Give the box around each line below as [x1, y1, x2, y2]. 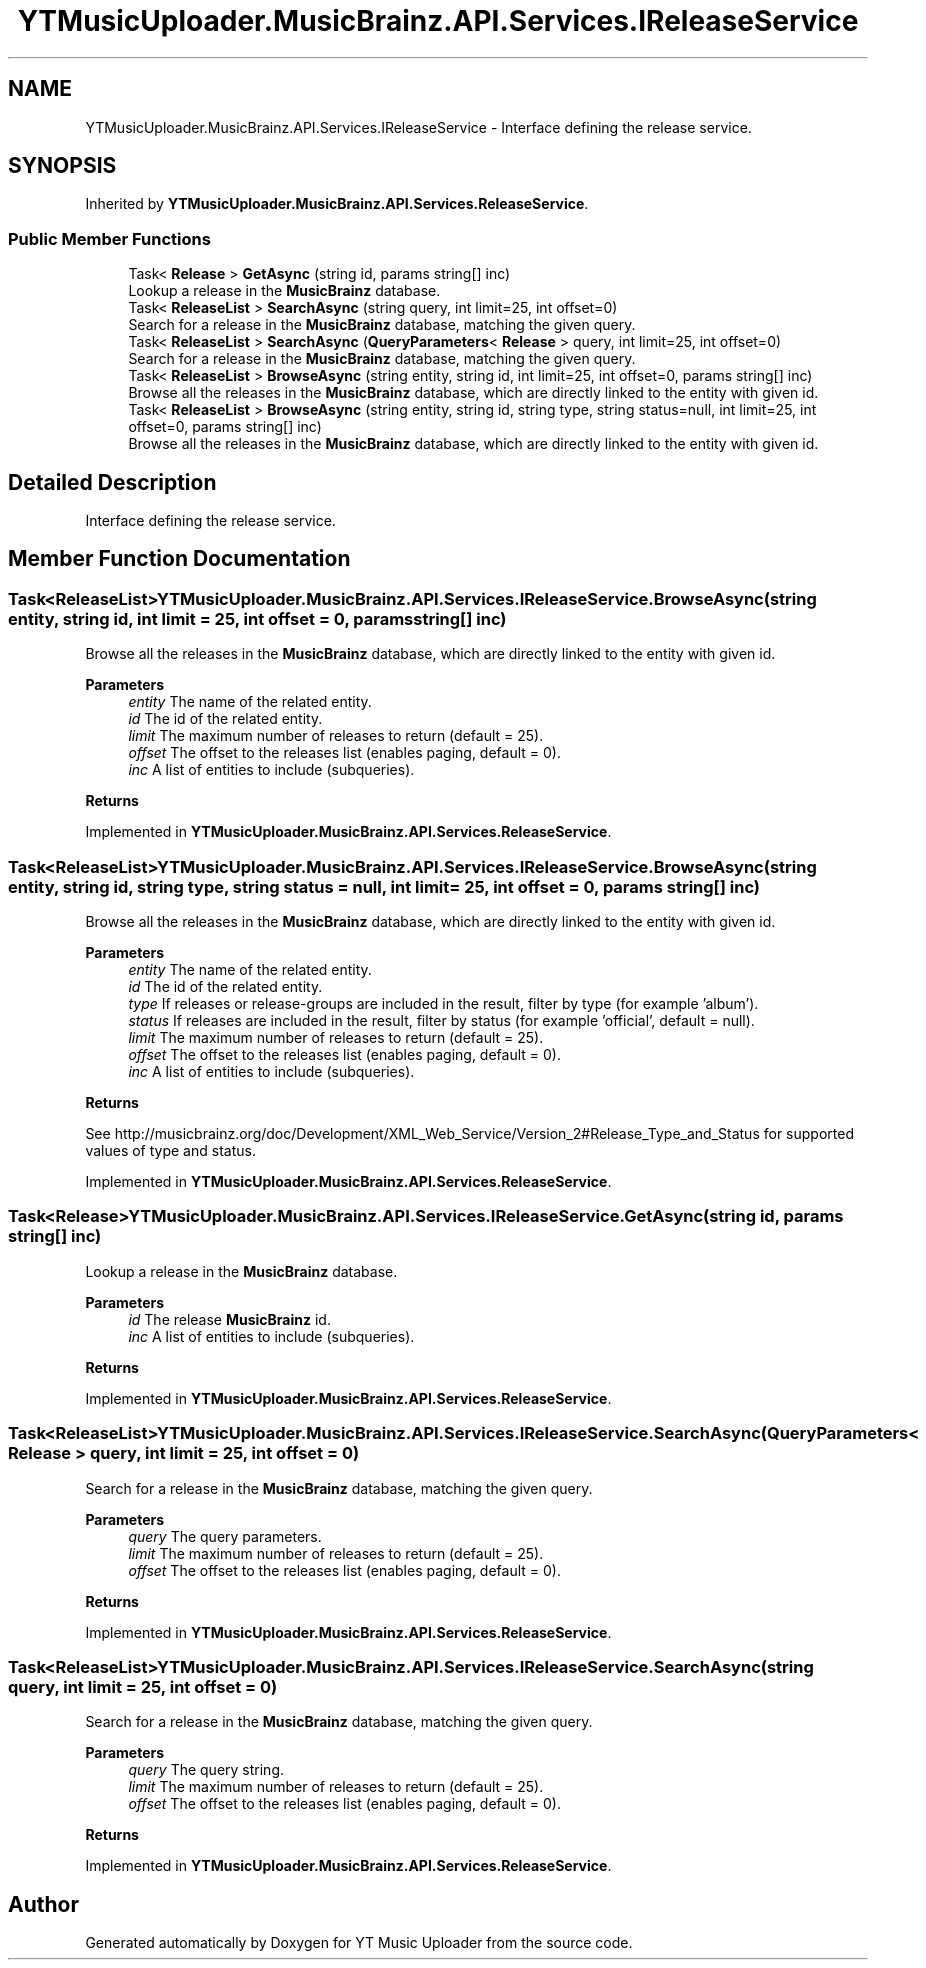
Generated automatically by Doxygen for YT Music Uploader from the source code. [85, 1934, 633, 1952]
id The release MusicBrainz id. [128, 1310, 331, 1328]
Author [8, 1891, 79, 1917]
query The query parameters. [128, 1527, 322, 1545]
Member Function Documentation [8, 546, 351, 572]
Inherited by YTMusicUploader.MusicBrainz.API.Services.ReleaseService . [85, 195, 589, 213]
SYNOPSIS [8, 153, 117, 179]
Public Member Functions [8, 228, 211, 249]
